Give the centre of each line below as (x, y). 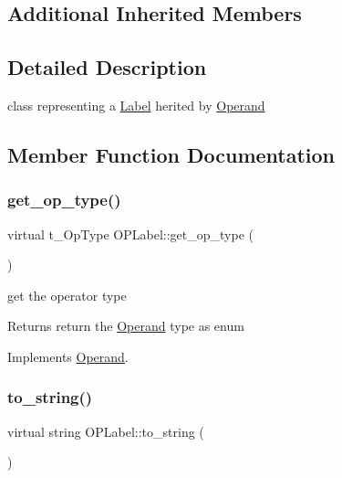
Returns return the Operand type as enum (126, 326)
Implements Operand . (68, 356)
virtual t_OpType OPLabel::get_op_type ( (130, 234)
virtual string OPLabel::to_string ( (106, 431)
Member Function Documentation (171, 154)
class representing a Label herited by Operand (136, 105)
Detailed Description (107, 67)
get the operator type (67, 295)
